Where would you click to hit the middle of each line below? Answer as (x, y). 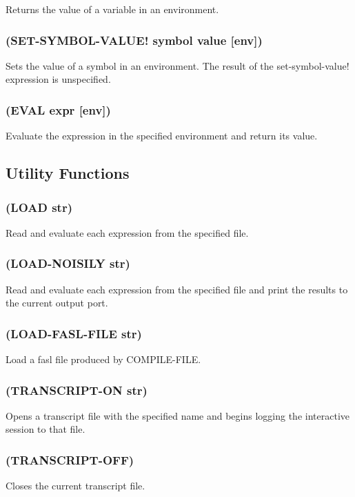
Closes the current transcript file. (75, 486)
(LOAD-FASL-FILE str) (74, 333)
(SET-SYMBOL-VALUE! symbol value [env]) (134, 40)
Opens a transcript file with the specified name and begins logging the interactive (177, 415)
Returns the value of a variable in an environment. (112, 9)
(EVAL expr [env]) (58, 109)
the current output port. (57, 303)
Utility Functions (68, 173)
